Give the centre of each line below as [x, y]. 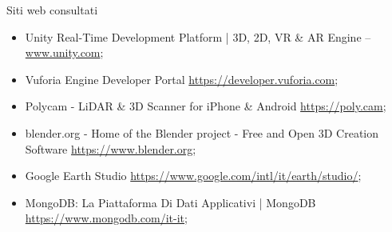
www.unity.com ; [64, 52]
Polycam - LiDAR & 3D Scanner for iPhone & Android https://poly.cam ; [206, 106]
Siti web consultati [52, 10]
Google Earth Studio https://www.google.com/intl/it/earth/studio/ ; [193, 176]
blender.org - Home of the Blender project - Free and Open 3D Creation [202, 132]
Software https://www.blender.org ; [111, 148]
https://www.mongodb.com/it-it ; [106, 218]
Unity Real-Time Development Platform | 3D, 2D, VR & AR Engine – [198, 36]
